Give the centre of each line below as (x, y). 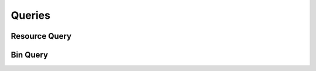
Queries (31, 15)
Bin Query (30, 55)
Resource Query (41, 36)
